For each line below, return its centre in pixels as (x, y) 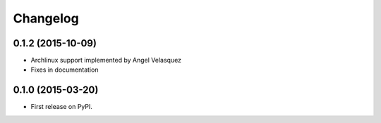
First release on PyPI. (62, 107)
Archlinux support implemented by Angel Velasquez (106, 60)
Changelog (46, 18)
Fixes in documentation (65, 70)
